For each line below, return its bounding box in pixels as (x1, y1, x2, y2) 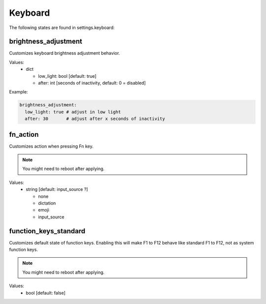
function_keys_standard (9, 227, 86, 235)
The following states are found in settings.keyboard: (9, 25, 115, 30)
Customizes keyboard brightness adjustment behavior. (9, 50, 120, 56)
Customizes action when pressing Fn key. (9, 143, 94, 149)
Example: (9, 89, 28, 95)
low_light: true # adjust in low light (25, 109, 121, 115)
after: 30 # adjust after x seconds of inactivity (25, 116, 165, 122)
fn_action (9, 130, 39, 139)
